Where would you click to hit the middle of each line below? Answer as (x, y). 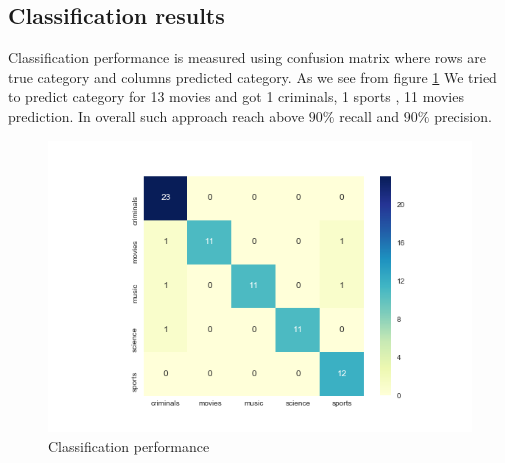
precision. (463, 115)
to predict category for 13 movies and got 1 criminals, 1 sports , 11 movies (236, 96)
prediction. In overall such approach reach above (156, 115)
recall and (369, 115)
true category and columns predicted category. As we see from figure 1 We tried (252, 76)
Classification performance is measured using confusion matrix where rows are (247, 57)
